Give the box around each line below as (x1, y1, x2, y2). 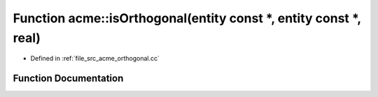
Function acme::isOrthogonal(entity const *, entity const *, (13, 10, 362, 26)
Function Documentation (13, 73, 124, 84)
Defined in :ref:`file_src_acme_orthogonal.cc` (30, 54, 160, 63)
